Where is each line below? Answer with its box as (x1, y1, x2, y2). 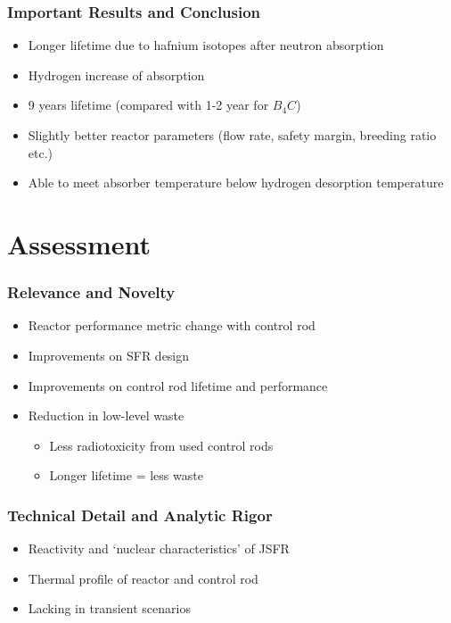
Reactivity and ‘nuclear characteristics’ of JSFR (28, 539, 290, 558)
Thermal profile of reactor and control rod (28, 569, 258, 587)
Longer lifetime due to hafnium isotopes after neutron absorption (28, 36, 384, 54)
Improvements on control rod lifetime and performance (28, 376, 328, 395)
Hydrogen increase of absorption (28, 65, 205, 84)
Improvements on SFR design (28, 345, 190, 364)
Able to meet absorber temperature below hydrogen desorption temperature (28, 173, 444, 192)
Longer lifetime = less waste (49, 466, 203, 485)
